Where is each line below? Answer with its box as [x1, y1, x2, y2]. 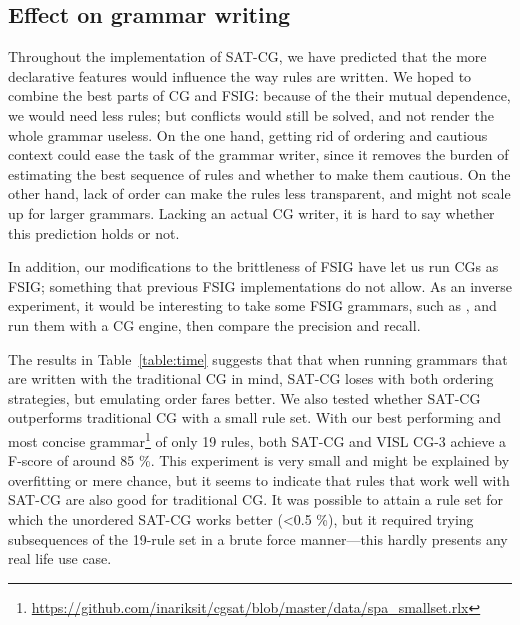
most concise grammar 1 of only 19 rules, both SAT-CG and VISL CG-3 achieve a [8, 427, 507, 451]
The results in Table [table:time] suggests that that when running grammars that [8, 348, 508, 369]
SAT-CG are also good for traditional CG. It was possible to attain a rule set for [8, 489, 504, 510]
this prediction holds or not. [8, 222, 180, 243]
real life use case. [8, 548, 112, 569]
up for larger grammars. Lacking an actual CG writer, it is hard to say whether [8, 202, 495, 223]
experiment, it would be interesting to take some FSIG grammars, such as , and [8, 295, 497, 316]
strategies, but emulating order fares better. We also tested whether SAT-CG [8, 387, 481, 408]
